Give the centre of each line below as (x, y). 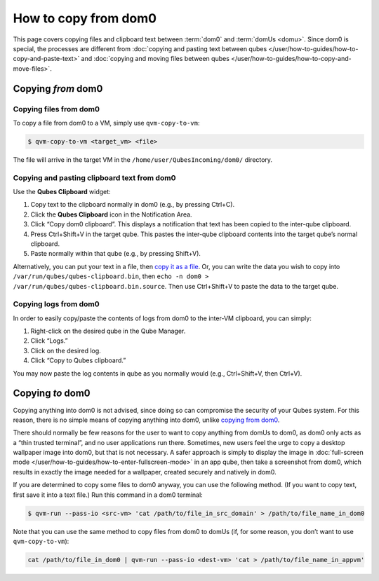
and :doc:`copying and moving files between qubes (155, 59)
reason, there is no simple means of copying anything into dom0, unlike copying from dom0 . (146, 420)
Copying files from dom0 (56, 109)
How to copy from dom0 (85, 18)
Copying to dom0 (52, 394)
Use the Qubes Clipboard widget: (62, 191)
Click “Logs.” (49, 341)
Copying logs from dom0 (56, 304)
